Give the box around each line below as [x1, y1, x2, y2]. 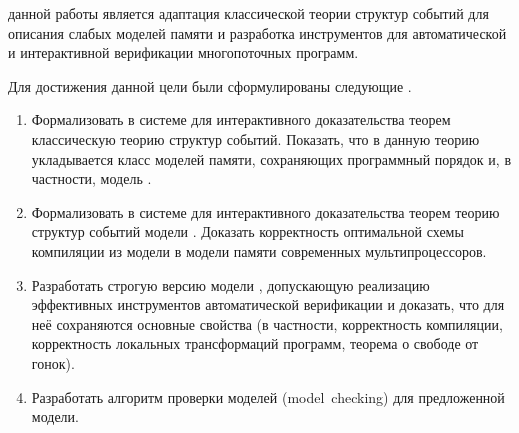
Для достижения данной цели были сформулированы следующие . [8, 75, 412, 96]
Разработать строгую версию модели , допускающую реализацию [31, 274, 430, 295]
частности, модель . [31, 168, 152, 189]
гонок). [31, 352, 75, 373]
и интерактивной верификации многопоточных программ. [8, 42, 359, 63]
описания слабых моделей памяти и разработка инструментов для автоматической [8, 22, 507, 43]
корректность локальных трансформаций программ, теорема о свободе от [31, 333, 479, 354]
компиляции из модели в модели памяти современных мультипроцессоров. [31, 240, 487, 261]
